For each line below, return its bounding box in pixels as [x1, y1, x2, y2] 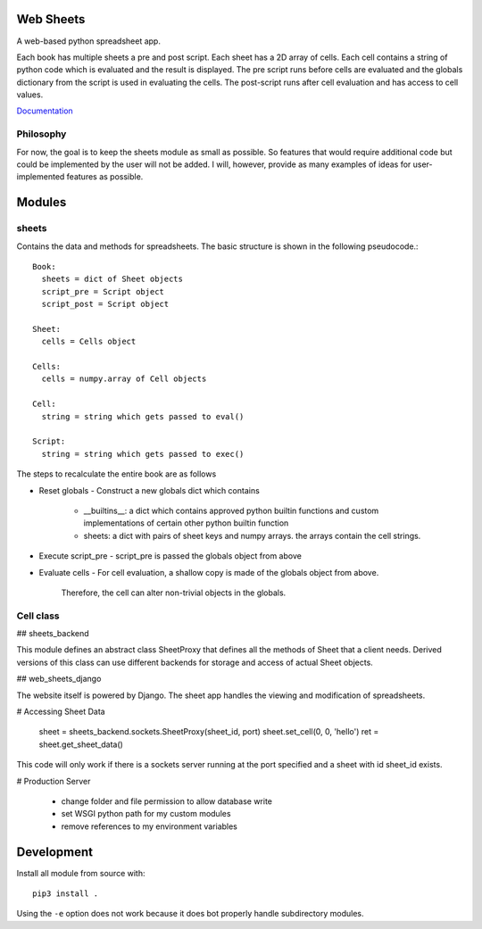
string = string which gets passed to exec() [41, 449, 245, 459]
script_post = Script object [41, 299, 170, 310]
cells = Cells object [41, 336, 137, 347]
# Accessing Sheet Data [16, 706, 106, 717]
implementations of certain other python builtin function [83, 518, 289, 528]
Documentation [16, 105, 73, 116]
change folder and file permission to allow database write [61, 795, 272, 807]
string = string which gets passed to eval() [41, 411, 245, 421]
